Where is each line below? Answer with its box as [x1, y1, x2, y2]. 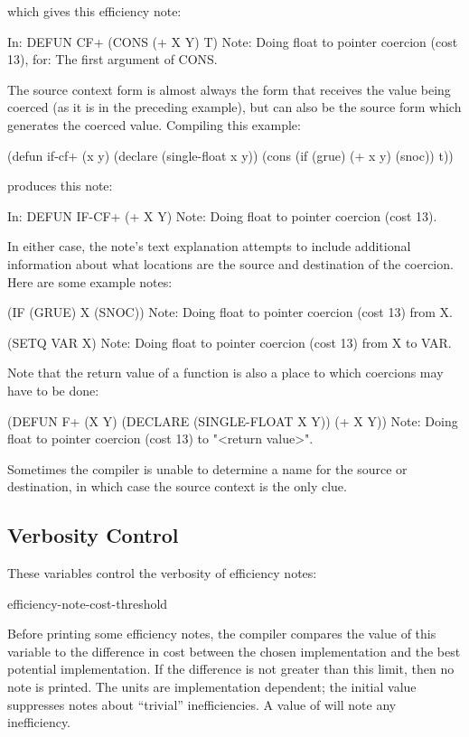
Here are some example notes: [7, 272, 173, 291]
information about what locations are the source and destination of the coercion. [7, 254, 454, 273]
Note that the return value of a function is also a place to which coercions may [7, 363, 444, 382]
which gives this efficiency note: [7, 2, 182, 20]
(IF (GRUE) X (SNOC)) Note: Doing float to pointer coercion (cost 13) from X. [7, 303, 454, 322]
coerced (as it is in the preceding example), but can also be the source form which [7, 98, 462, 117]
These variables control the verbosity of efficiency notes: [7, 564, 317, 583]
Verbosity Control [7, 521, 179, 549]
